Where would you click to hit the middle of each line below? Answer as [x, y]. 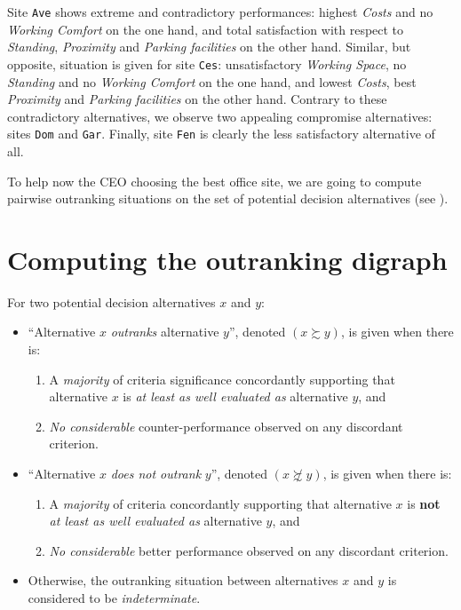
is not [424, 503]
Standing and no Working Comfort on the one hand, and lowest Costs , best [212, 81]
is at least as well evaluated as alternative [235, 396]
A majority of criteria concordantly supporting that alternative [220, 503]
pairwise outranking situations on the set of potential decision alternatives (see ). [228, 198]
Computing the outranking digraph [227, 259]
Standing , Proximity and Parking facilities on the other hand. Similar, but [209, 47]
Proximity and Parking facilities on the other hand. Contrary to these [197, 99]
